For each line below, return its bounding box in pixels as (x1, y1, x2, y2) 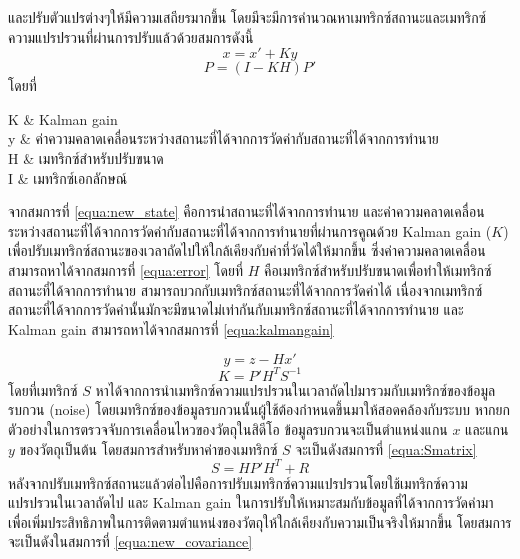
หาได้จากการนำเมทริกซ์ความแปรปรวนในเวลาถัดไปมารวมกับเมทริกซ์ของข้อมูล (95, 379, 496, 400)
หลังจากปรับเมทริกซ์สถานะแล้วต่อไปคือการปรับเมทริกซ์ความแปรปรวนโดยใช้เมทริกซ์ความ (8, 472, 468, 493)
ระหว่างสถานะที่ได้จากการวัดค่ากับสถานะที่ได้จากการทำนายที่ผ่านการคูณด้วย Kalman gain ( (8, 220, 492, 241)
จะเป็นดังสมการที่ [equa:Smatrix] (295, 438, 477, 459)
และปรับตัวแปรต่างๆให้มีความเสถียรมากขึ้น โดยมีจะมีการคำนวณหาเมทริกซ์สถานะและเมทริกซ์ (8, 7, 487, 27)
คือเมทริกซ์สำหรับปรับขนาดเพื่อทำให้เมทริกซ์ (264, 259, 492, 280)
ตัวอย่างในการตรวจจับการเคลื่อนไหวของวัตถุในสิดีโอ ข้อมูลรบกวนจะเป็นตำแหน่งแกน (8, 419, 448, 439)
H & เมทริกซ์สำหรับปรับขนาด (8, 147, 164, 168)
